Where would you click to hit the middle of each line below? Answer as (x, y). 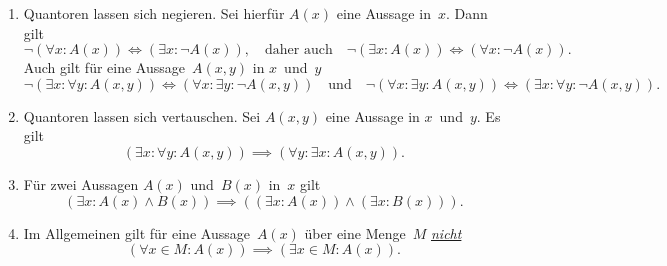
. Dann (466, 13)
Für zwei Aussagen (81, 183)
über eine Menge (355, 232)
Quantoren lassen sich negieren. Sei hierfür (154, 13)
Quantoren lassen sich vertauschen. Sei (142, 115)
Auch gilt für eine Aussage (104, 67)
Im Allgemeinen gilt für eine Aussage (136, 232)
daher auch (298, 50)
